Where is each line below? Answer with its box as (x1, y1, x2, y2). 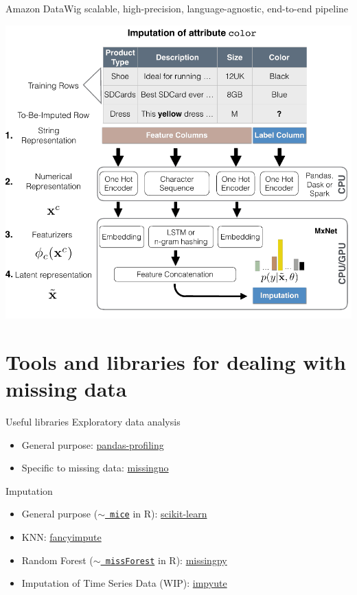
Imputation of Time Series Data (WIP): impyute (21, 576, 227, 590)
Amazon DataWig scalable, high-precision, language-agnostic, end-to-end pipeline (5, 1, 349, 15)
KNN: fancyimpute (21, 529, 102, 544)
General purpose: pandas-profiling (21, 437, 164, 452)
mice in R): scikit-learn (110, 506, 207, 521)
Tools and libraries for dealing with (5, 347, 346, 375)
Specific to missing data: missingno (21, 460, 169, 475)
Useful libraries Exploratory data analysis (5, 414, 181, 428)
